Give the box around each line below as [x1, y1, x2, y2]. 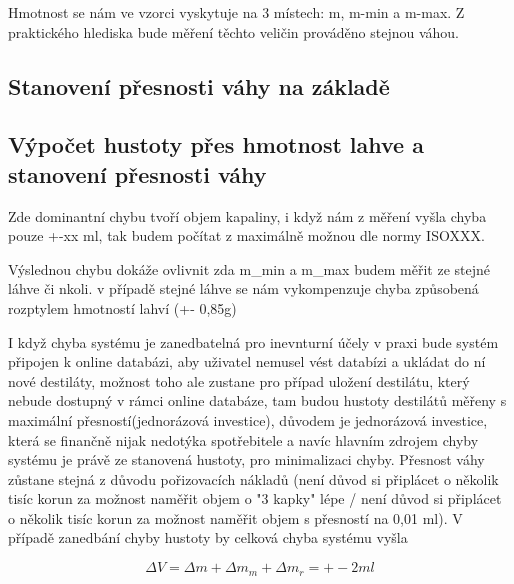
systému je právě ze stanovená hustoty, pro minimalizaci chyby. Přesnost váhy [8, 449, 485, 470]
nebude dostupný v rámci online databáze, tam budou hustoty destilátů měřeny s [8, 390, 507, 411]
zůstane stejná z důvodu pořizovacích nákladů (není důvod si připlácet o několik [8, 468, 499, 489]
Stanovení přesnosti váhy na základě [8, 70, 390, 101]
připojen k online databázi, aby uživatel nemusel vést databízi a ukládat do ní [8, 351, 486, 372]
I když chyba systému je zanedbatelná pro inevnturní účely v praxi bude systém [8, 331, 499, 352]
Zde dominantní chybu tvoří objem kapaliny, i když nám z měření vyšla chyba [8, 205, 487, 226]
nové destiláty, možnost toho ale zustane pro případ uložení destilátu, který [8, 370, 470, 391]
